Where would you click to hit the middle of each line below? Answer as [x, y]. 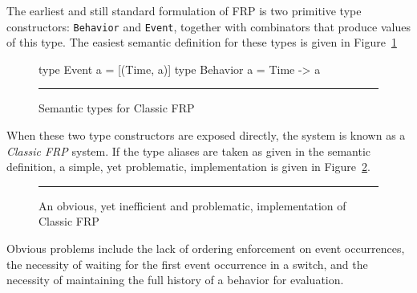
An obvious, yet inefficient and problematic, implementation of [192, 205]
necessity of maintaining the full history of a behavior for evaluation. [175, 280]
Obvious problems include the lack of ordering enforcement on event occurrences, [206, 248]
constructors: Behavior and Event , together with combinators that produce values [208, 26]
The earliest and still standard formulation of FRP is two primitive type [184, 10]
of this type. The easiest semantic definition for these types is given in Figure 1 [202, 42]
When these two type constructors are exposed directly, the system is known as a [206, 135]
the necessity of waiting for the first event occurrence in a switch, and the [187, 264]
